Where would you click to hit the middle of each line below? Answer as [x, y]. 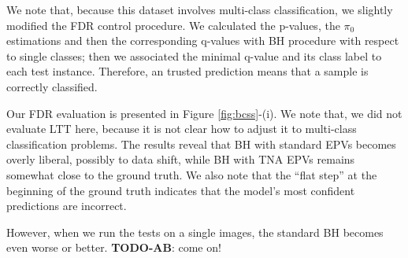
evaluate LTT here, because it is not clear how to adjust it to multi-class [182, 129]
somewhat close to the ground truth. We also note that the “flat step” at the [192, 174]
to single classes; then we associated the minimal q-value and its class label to [194, 55]
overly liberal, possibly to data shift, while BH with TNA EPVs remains [181, 159]
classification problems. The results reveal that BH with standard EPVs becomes [201, 144]
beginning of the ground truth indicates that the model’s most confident [181, 190]
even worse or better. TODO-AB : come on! [114, 247]
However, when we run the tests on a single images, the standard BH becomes [195, 232]
